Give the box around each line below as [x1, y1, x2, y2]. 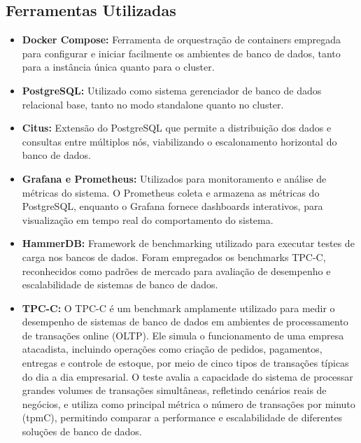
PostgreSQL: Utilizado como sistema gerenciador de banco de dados [22, 83, 322, 97]
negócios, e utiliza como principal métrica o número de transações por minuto [22, 396, 355, 411]
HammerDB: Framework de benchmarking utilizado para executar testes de [22, 236, 355, 251]
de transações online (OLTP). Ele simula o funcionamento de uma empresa [22, 328, 344, 342]
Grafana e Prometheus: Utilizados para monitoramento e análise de [22, 171, 327, 185]
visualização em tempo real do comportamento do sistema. [22, 212, 274, 227]
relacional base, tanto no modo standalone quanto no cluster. [22, 97, 284, 111]
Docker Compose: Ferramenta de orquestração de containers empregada [22, 32, 341, 47]
